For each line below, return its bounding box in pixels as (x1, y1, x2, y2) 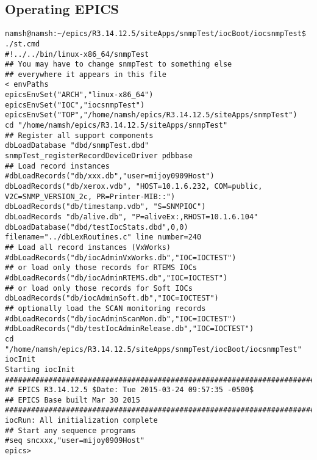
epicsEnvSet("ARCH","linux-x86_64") (5, 90, 154, 100)
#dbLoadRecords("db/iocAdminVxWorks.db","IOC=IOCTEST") (5, 253, 237, 262)
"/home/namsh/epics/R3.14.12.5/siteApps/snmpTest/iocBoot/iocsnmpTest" (5, 345, 302, 354)
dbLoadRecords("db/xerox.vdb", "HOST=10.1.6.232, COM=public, (5, 182, 263, 191)
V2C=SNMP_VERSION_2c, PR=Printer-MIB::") (5, 192, 176, 201)
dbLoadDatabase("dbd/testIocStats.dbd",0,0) (5, 222, 188, 232)
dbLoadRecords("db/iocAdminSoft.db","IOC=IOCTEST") (5, 294, 219, 303)
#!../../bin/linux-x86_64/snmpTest (5, 49, 149, 59)
